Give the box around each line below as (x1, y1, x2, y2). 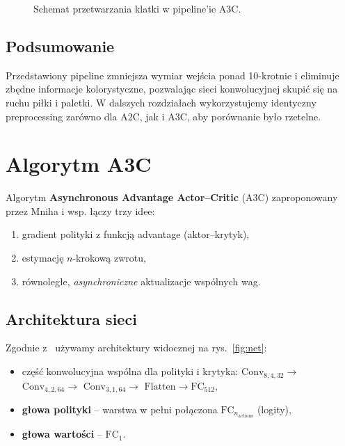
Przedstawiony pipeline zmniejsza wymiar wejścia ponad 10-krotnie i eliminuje (6, 67, 339, 82)
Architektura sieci (6, 308, 137, 329)
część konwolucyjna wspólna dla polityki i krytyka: (22, 364, 239, 379)
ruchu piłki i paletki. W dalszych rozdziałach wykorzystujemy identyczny (6, 95, 316, 109)
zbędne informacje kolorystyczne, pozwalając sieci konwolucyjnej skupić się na (6, 81, 338, 96)
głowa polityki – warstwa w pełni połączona (22, 401, 218, 416)
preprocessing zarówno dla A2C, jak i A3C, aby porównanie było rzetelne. (6, 109, 321, 123)
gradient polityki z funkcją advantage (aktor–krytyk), (22, 227, 250, 241)
